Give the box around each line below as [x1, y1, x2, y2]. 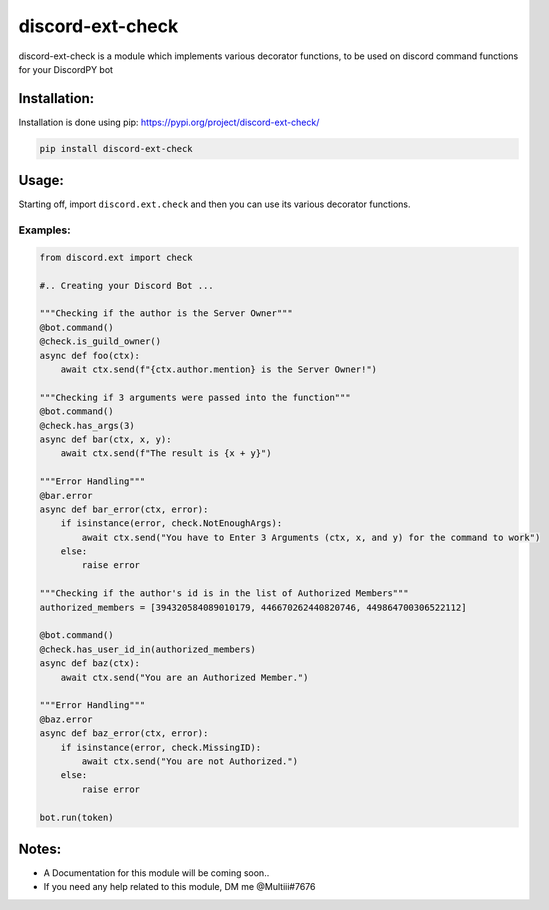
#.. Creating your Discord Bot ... [39, 280, 214, 291]
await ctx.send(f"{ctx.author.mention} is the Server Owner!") [60, 364, 378, 375]
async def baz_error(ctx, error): [39, 728, 209, 739]
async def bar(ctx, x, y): [39, 433, 172, 445]
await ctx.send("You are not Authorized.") [81, 755, 299, 767]
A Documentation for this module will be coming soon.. [43, 867, 270, 879]
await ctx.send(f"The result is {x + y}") [60, 448, 272, 459]
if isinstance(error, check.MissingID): [60, 741, 262, 753]
